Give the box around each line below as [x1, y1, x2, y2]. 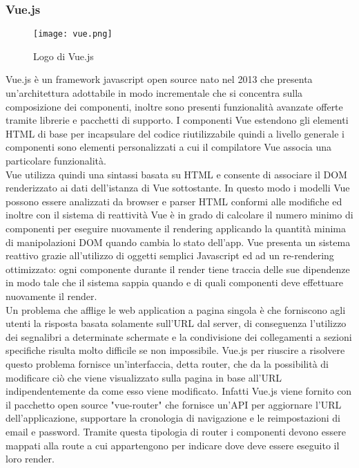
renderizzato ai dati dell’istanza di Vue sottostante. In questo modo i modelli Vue [6, 180, 350, 195]
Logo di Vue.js [33, 48, 94, 63]
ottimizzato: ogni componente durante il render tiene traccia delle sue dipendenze [6, 261, 350, 276]
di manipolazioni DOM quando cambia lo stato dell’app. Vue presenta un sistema [6, 234, 351, 249]
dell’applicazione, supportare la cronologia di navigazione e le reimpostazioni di [6, 411, 340, 425]
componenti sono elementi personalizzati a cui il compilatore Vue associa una [6, 140, 332, 154]
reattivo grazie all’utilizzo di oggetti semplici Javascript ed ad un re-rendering [6, 248, 334, 263]
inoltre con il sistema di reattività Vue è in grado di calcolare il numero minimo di [6, 207, 353, 222]
